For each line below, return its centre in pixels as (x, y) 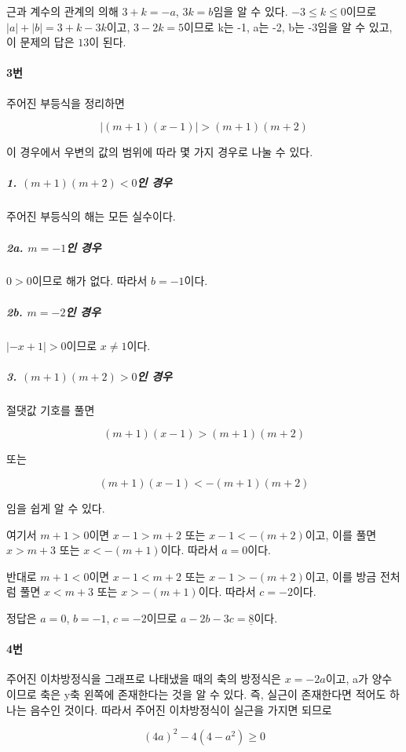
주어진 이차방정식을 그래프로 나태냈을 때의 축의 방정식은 (144, 679)
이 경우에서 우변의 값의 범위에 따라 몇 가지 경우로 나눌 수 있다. (160, 152)
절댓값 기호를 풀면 (51, 409)
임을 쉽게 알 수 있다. (56, 507)
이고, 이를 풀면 (341, 534)
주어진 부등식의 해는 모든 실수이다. (91, 216)
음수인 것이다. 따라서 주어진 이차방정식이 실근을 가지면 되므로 (181, 709)
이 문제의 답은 (40, 42)
